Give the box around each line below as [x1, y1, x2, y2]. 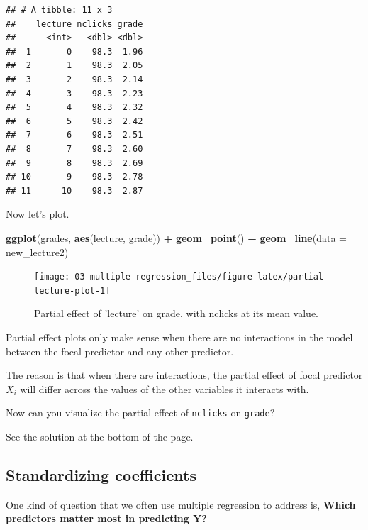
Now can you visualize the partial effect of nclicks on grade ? [6, 405, 275, 420]
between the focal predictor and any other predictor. [6, 343, 234, 358]
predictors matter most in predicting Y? [6, 511, 207, 526]
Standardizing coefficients [6, 464, 196, 486]
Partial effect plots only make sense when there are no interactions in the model [6, 330, 353, 344]
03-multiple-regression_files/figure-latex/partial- [74, 272, 329, 282]
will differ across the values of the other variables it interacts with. [20, 381, 309, 396]
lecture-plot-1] [34, 285, 111, 296]
